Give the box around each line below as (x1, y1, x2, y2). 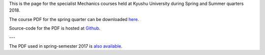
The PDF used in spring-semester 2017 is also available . (9, 43, 123, 49)
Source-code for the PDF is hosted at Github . (9, 25, 101, 31)
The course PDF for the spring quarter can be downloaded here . (9, 16, 139, 22)
